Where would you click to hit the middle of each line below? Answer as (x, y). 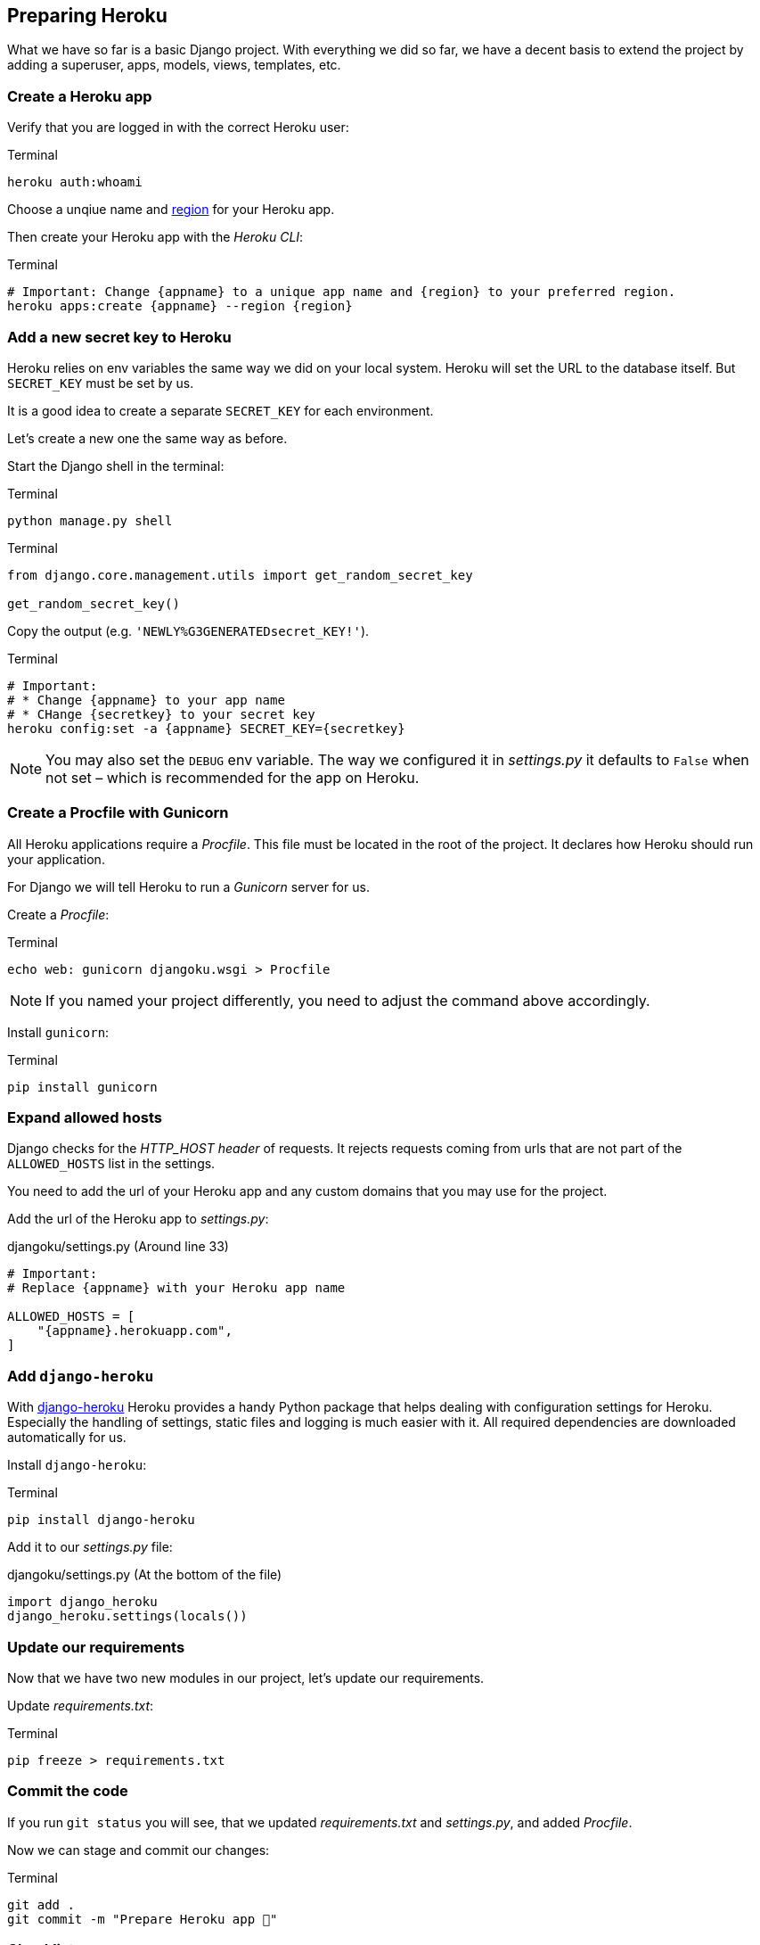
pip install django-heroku (101, 1520)
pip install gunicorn (82, 1087)
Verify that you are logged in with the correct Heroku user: (178, 128)
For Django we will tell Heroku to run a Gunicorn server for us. (188, 886)
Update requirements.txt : (81, 1705)
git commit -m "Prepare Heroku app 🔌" (143, 1919)
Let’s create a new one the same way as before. (147, 438)
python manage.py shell (90, 520)
